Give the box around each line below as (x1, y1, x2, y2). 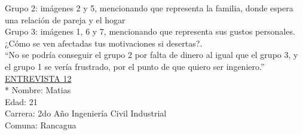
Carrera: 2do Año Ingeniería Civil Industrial (5, 107, 167, 119)
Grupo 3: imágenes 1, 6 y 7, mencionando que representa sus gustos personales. (5, 25, 295, 38)
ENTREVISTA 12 (5, 72, 72, 84)
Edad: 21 (5, 95, 38, 108)
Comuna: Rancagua (5, 118, 76, 131)
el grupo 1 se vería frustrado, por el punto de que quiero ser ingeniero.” (5, 60, 265, 72)
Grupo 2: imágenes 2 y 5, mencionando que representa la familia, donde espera (5, 2, 293, 14)
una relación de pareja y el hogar (5, 13, 126, 26)
